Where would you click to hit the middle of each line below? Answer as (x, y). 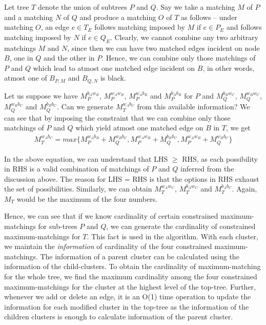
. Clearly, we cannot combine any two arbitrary (184, 37)
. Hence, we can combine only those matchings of (179, 58)
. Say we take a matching (196, 7)
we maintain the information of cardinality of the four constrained (108, 246)
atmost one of (26, 78)
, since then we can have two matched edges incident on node (163, 47)
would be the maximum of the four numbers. (87, 198)
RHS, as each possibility (220, 158)
